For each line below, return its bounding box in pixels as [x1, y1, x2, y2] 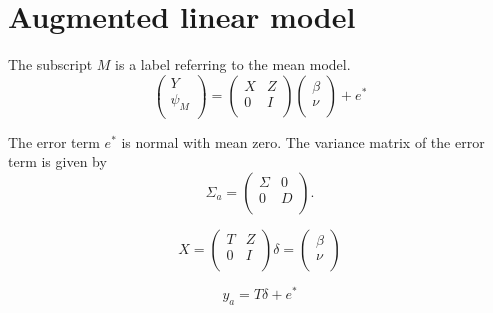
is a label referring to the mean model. [115, 54, 351, 75]
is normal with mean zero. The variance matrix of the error [121, 131, 485, 152]
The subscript [8, 54, 93, 75]
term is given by [8, 151, 107, 172]
